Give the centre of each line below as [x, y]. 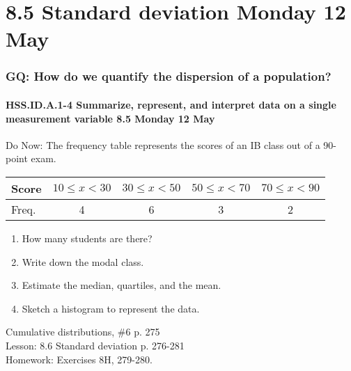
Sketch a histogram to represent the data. [111, 308]
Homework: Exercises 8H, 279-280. [79, 359]
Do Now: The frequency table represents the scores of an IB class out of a [163, 144]
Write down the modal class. [83, 261]
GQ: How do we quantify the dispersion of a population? [169, 76]
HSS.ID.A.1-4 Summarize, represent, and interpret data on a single [171, 104]
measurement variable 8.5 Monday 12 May [110, 118]
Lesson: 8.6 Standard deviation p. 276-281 [95, 345]
